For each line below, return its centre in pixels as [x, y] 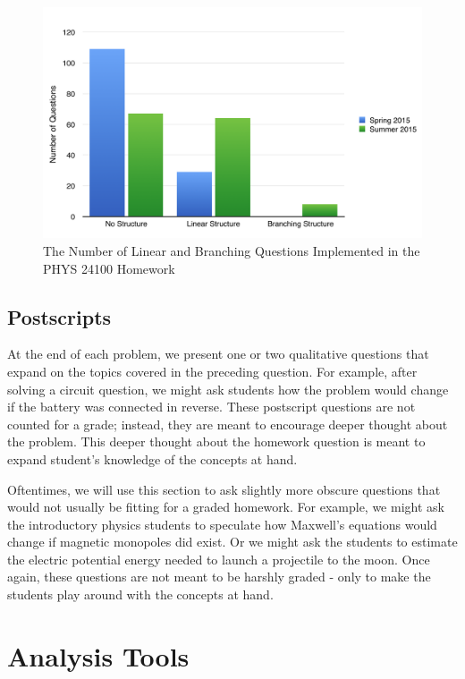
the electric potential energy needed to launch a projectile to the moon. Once [219, 559]
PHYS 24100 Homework [109, 268]
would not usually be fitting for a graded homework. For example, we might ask [226, 507]
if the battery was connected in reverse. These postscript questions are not [211, 407]
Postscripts [59, 316]
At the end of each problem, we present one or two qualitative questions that [218, 354]
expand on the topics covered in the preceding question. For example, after [212, 371]
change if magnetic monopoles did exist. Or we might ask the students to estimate [232, 542]
